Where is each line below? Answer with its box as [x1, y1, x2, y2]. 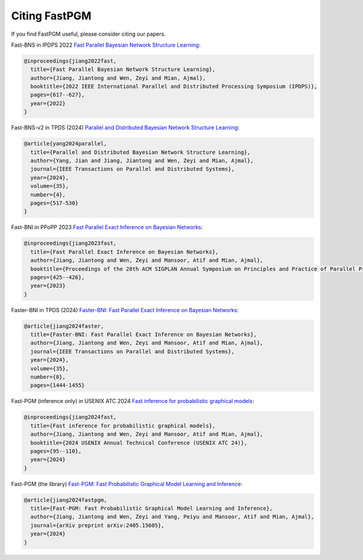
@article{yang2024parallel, [24, 140, 107, 147]
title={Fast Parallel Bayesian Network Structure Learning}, [30, 66, 216, 73]
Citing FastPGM [11, 9, 92, 22]
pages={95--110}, [30, 447, 82, 455]
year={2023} [30, 282, 66, 289]
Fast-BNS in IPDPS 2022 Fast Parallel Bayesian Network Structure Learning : [11, 41, 201, 48]
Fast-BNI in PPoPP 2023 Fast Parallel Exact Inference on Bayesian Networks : [11, 224, 203, 231]
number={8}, [30, 373, 66, 380]
